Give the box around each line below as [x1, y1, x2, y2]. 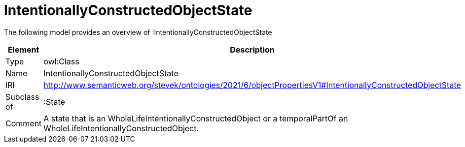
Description [230, 44, 275, 55]
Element [7, 44, 39, 55]
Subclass [5, 91, 39, 102]
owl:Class [43, 56, 79, 66]
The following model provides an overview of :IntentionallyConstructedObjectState [4, 28, 272, 36]
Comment [5, 118, 42, 128]
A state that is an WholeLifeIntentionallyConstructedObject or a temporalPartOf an [43, 113, 348, 123]
